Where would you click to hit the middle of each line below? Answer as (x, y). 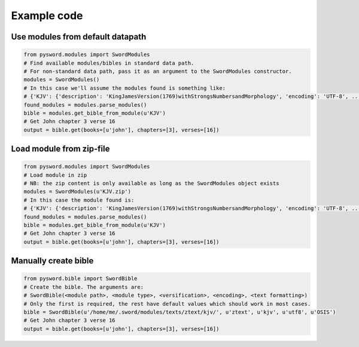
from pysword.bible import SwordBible (80, 279)
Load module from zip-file (60, 149)
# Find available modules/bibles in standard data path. (109, 63)
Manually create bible (52, 261)
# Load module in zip (55, 175)
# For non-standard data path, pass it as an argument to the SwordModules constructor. (158, 71)
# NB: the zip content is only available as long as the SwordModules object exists (151, 183)
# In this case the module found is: (79, 200)
